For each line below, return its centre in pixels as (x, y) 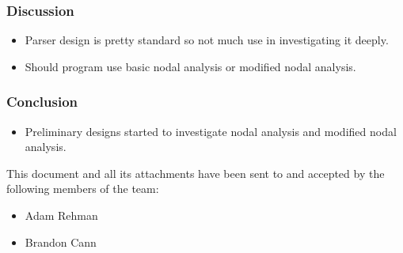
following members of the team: (83, 189)
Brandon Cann (61, 242)
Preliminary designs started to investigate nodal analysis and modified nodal (211, 131)
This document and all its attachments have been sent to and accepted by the (196, 173)
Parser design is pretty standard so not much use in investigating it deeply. (207, 40)
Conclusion (42, 102)
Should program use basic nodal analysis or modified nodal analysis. (190, 66)
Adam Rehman (61, 215)
